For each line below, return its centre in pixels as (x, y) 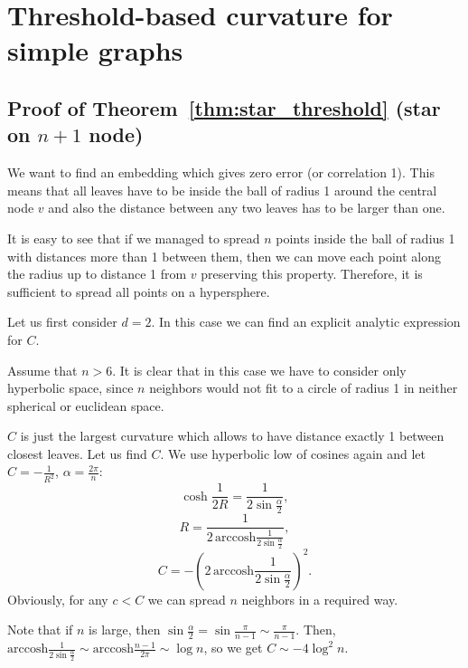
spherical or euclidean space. (86, 405)
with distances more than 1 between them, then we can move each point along (225, 256)
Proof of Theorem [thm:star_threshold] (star (224, 107)
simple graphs (95, 50)
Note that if (40, 630)
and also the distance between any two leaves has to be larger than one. (247, 208)
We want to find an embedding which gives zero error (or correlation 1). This (221, 172)
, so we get (233, 648)
